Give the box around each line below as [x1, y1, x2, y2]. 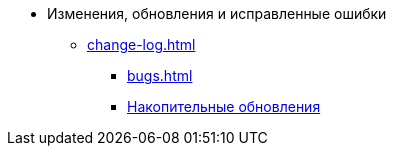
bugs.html [127, 67, 193, 84]
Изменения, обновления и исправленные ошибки [47, 5, 387, 22]
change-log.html [87, 36, 196, 53]
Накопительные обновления [127, 98, 321, 115]
